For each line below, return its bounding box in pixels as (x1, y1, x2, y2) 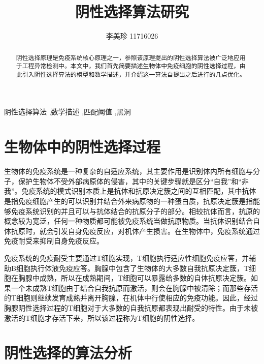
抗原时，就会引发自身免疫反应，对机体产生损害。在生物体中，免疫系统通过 (11, 225, 260, 236)
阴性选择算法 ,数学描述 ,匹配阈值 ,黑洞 (4, 106, 131, 117)
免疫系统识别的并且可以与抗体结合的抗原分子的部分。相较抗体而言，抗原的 (11, 205, 260, 216)
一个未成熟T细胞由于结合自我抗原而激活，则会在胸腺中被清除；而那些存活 (11, 282, 258, 293)
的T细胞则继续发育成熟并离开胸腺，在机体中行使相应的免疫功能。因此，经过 (4, 292, 258, 303)
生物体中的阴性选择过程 (4, 136, 161, 157)
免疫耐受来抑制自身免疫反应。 (4, 235, 104, 246)
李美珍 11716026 (106, 31, 158, 41)
